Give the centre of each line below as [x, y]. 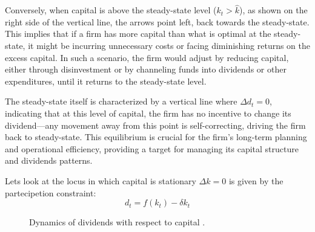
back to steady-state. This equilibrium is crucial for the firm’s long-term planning [156, 137]
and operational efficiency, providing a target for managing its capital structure [152, 148]
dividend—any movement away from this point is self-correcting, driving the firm [155, 125]
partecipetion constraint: [51, 192]
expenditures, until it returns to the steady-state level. [106, 81]
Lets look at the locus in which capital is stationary [101, 180]
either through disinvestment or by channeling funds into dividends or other [146, 69]
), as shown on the [274, 10]
